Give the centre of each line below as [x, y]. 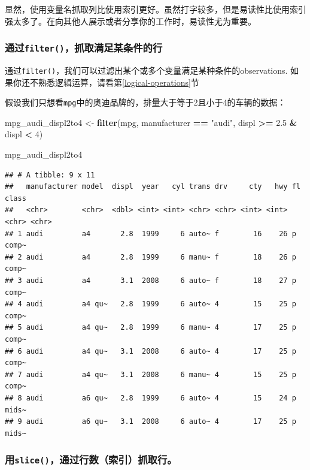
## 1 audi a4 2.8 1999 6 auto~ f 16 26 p [151, 234]
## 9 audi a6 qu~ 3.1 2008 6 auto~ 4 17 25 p [151, 422]
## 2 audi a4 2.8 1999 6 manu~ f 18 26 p [151, 257]
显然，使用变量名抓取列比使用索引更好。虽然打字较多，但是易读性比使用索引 [156, 9]
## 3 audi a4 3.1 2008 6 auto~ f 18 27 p [151, 281]
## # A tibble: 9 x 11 [50, 175]
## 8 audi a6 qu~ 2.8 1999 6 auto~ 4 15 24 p [151, 398]
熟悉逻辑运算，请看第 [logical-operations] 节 [118, 82]
